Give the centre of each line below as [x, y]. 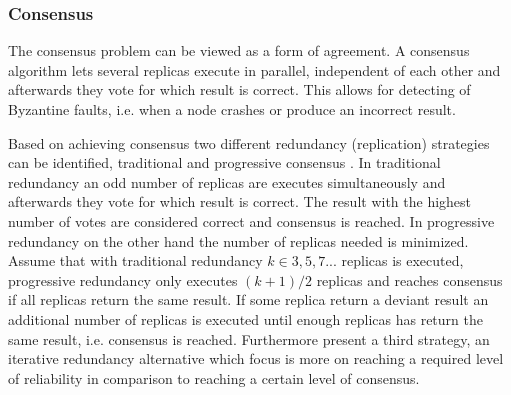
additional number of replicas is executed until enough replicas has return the [245, 318]
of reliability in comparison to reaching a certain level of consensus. [214, 377]
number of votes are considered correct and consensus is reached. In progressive [251, 220]
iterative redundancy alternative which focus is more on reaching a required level [256, 358]
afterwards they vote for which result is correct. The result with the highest [240, 201]
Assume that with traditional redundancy [135, 260]
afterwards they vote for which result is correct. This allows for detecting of [239, 89]
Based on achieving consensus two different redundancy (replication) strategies [249, 142]
